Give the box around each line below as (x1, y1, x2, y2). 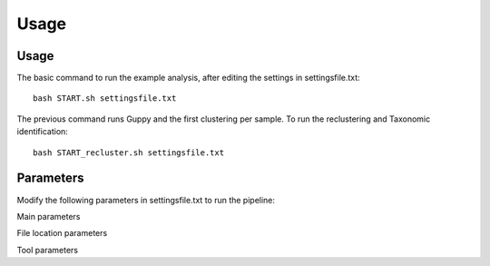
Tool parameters (16, 244, 79, 255)
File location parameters (16, 228, 108, 239)
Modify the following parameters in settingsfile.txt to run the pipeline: (16, 194, 276, 205)
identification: (16, 126, 68, 137)
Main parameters (16, 211, 81, 222)
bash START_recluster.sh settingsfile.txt (33, 147, 225, 158)
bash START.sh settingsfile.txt (33, 94, 177, 103)
